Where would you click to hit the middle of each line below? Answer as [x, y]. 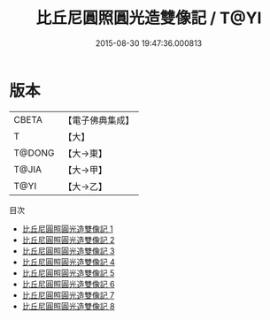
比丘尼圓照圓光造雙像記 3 [68, 251]
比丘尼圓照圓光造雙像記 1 [67, 229]
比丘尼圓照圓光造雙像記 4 [68, 262]
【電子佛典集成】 [99, 120]
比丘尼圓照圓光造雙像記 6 [68, 284]
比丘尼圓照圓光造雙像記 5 [68, 273]
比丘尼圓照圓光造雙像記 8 [68, 306]
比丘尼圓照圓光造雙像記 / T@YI [149, 18]
